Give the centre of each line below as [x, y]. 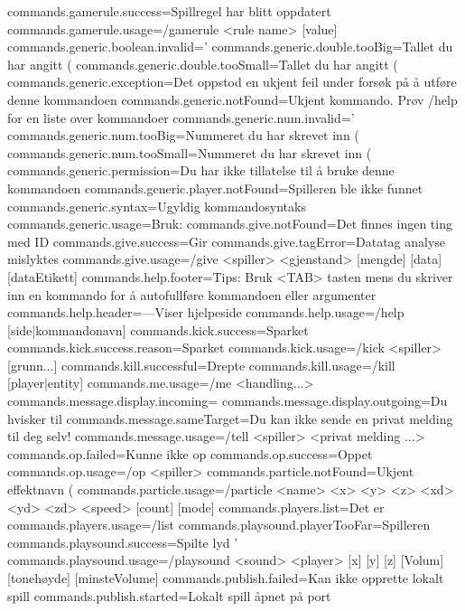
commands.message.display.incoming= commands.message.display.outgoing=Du [228, 401]
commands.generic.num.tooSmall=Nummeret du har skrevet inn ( [190, 152]
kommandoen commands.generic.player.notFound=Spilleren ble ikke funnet [215, 188]
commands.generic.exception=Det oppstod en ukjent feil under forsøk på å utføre [232, 82]
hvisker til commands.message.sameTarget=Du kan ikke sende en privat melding [230, 418]
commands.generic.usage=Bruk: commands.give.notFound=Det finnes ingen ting [230, 224]
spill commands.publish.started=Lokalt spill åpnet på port [169, 595]
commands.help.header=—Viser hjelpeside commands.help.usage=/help [206, 312]
